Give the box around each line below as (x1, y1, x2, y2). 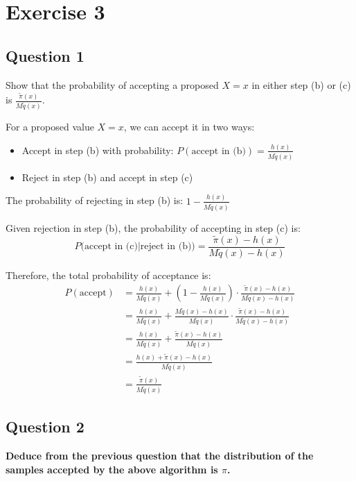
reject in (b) (140, 242, 192, 252)
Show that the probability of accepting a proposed (6, 77, 219, 92)
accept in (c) (84, 242, 138, 252)
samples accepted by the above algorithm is (6, 462, 218, 476)
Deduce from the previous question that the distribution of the (6, 448, 314, 463)
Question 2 (6, 416, 84, 437)
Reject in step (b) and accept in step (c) (21, 169, 193, 184)
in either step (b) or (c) (251, 77, 351, 92)
